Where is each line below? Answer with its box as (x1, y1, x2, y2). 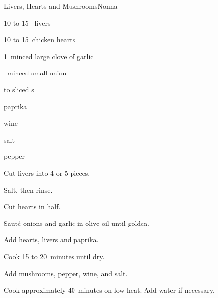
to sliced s (4, 84, 34, 94)
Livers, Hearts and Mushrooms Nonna (4, 1, 118, 11)
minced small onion (7, 68, 67, 78)
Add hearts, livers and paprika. (4, 234, 99, 245)
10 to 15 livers (4, 17, 51, 28)
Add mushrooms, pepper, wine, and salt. (4, 268, 128, 278)
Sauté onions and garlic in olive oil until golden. (4, 218, 149, 228)
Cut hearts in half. (4, 201, 61, 212)
